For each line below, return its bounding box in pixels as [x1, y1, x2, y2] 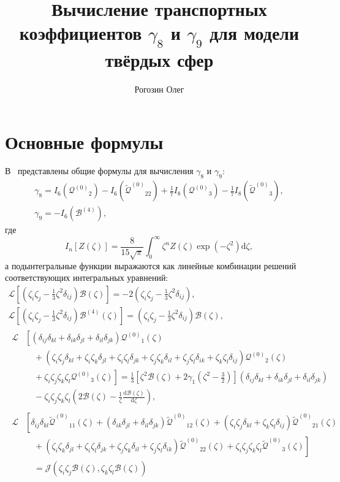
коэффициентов [19, 20, 142, 45]
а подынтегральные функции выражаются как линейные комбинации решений [5, 259, 297, 272]
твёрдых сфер [105, 47, 214, 72]
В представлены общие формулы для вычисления [5, 164, 194, 177]
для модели [210, 20, 300, 45]
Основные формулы [5, 129, 164, 154]
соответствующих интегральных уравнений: [5, 271, 168, 284]
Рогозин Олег [134, 82, 184, 95]
